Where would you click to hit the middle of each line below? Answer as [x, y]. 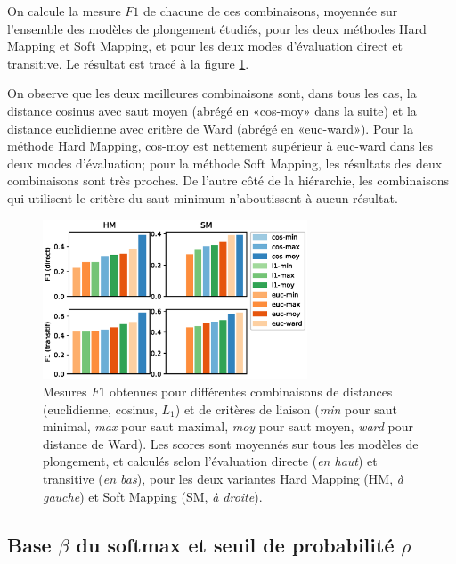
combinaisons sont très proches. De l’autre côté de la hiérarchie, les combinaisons [228, 180]
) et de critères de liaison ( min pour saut [286, 409]
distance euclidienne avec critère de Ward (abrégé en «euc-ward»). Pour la [210, 128]
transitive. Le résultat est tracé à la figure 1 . [128, 63]
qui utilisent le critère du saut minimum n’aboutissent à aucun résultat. [203, 197]
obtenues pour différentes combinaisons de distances [251, 391]
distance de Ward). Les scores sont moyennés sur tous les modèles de [231, 443]
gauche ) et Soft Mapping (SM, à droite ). [153, 496]
